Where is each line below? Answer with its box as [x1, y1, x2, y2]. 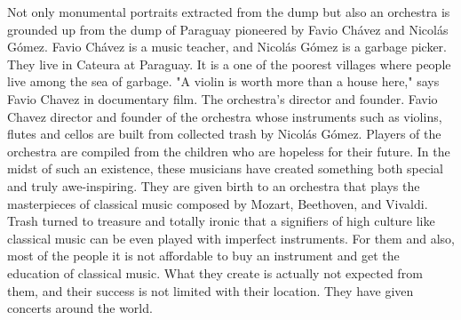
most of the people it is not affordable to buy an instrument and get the [7, 246, 400, 265]
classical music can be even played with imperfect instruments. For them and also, [7, 228, 455, 247]
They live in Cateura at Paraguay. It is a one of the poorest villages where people [7, 54, 451, 73]
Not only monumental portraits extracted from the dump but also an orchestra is [7, 3, 450, 20]
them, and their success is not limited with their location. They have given [7, 281, 414, 300]
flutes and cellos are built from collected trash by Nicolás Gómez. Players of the [7, 124, 441, 143]
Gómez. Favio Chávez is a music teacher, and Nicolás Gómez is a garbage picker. [7, 37, 447, 56]
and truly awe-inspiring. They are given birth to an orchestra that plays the [7, 176, 420, 195]
